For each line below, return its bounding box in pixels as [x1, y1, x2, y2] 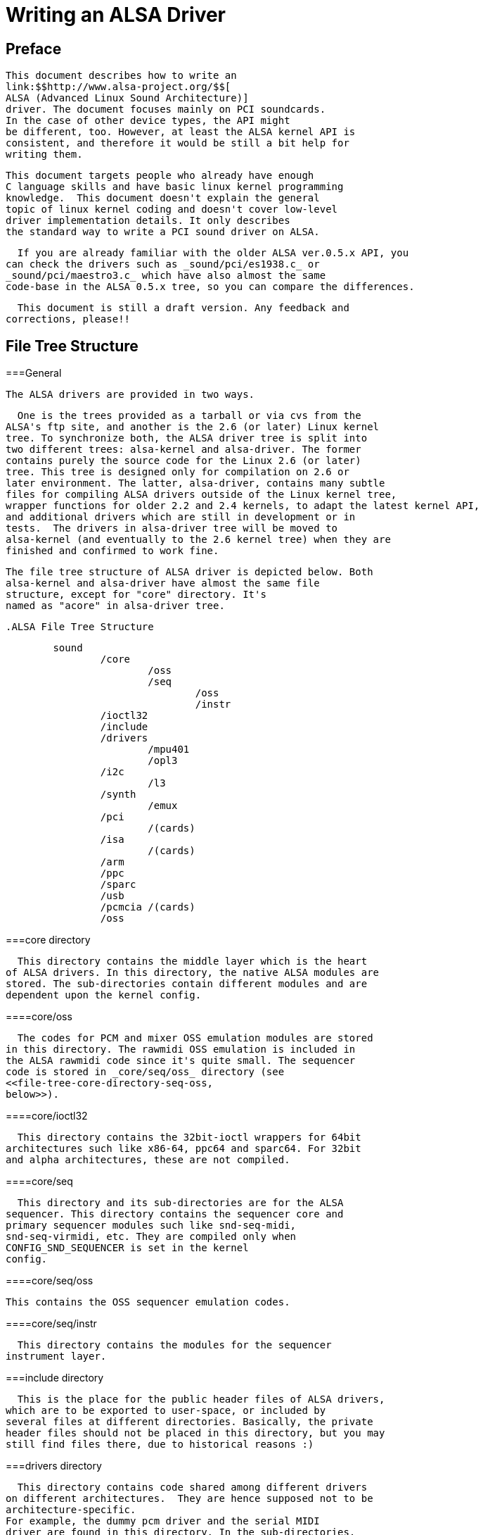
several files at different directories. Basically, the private [6, 1416, 373, 1428]
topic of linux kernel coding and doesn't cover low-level [6, 203, 338, 215]
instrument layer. [6, 1351, 107, 1362]
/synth [100, 789, 136, 801]
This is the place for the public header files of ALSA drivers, [17, 1393, 385, 1405]
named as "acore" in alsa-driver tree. [6, 600, 225, 612]
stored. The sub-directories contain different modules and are [6, 978, 368, 990]
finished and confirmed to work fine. [6, 545, 219, 557]
